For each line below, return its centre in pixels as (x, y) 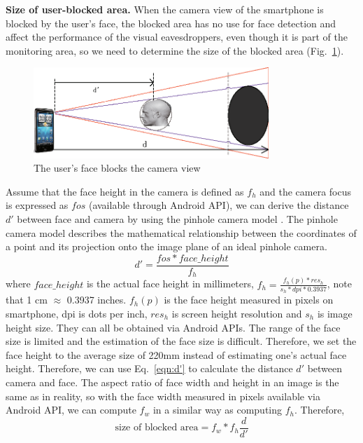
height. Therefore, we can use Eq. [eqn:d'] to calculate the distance (149, 368)
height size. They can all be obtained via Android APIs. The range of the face (173, 327)
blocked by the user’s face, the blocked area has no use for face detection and (171, 23)
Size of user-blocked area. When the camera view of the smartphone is (165, 9)
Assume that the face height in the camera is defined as (125, 191)
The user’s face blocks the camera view (117, 168)
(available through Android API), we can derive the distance (219, 205)
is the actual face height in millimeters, (170, 284)
